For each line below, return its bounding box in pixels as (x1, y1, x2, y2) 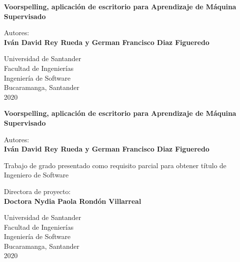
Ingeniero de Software (4, 170, 69, 180)
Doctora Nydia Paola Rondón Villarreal (4, 196, 141, 206)
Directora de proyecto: (4, 186, 71, 196)
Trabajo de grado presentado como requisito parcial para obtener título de (4, 160, 227, 170)
